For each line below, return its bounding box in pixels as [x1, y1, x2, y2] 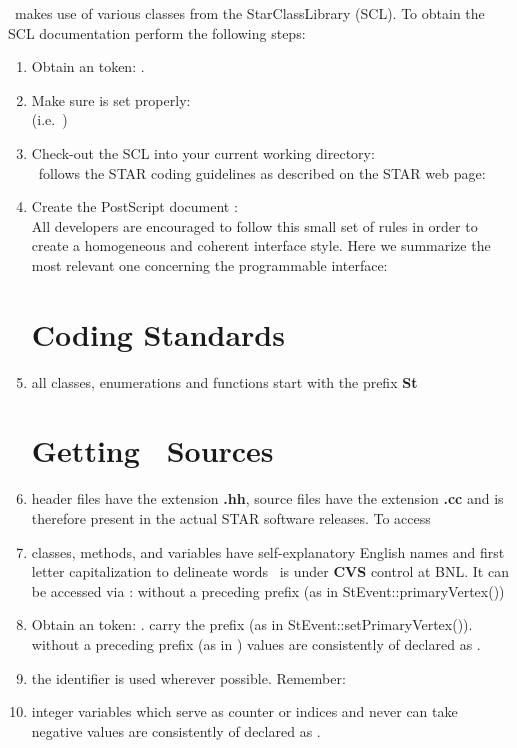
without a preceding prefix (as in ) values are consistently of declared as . [31, 633, 481, 654]
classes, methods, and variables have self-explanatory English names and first [31, 541, 505, 562]
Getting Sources [31, 430, 274, 471]
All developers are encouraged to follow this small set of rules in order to [31, 215, 478, 236]
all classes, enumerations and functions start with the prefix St [31, 371, 418, 392]
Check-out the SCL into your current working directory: [31, 142, 375, 163]
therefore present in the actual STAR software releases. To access [31, 507, 431, 528]
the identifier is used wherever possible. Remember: [31, 667, 346, 688]
